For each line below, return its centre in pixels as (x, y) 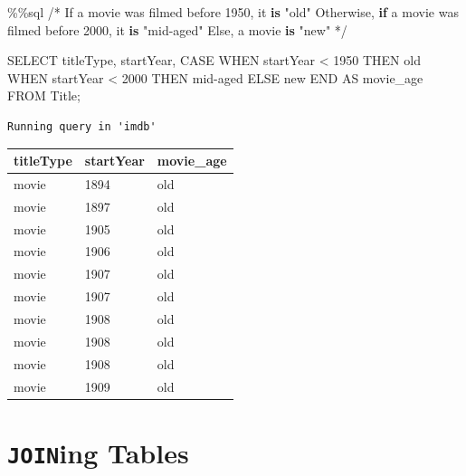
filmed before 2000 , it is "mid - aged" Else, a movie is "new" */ (177, 29)
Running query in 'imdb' (82, 126)
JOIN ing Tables (98, 452)
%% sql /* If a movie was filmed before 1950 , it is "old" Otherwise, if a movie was (233, 12)
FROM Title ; (44, 95)
